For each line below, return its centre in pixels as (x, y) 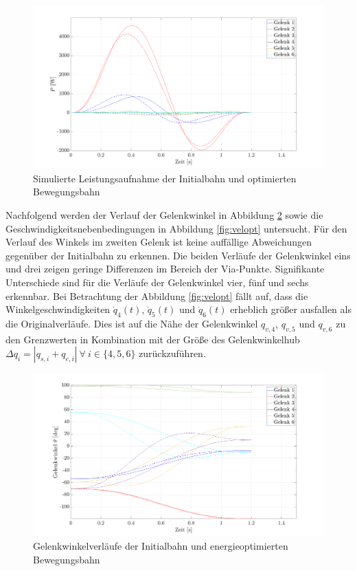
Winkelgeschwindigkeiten (58, 309)
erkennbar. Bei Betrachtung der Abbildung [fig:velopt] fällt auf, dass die (157, 295)
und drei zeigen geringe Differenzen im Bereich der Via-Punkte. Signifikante (165, 269)
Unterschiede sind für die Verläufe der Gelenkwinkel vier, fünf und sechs (157, 282)
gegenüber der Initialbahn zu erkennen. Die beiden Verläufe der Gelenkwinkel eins (178, 255)
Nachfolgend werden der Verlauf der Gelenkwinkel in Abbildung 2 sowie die (164, 215)
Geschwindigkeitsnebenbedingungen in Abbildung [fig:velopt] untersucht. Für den (176, 228)
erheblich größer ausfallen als (291, 309)
